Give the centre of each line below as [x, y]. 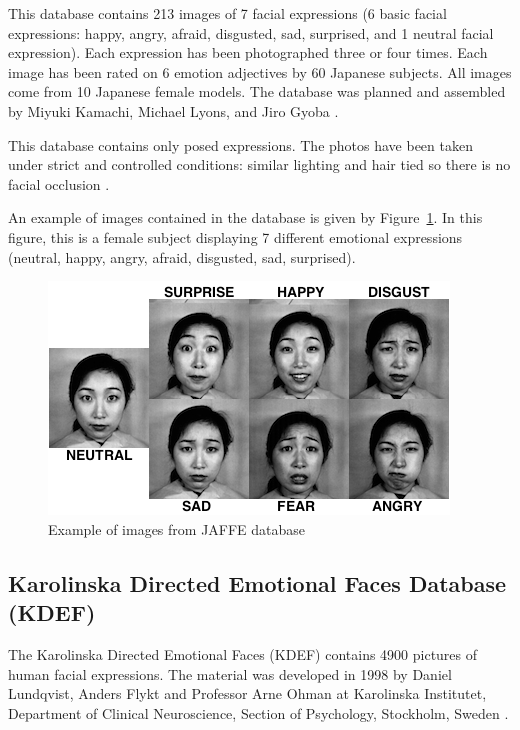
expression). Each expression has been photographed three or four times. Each [248, 52]
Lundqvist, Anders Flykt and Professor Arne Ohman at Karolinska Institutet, [247, 693]
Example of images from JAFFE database [177, 528]
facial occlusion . [59, 183]
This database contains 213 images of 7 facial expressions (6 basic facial [227, 13]
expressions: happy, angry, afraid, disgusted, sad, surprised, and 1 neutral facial [251, 32]
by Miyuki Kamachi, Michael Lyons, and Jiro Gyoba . [173, 110]
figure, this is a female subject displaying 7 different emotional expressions [235, 236]
